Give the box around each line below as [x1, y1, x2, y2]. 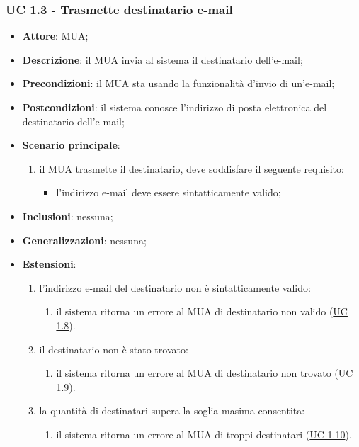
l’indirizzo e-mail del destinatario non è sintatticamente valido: [39, 280, 311, 295]
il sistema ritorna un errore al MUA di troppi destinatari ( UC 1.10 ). [56, 426, 352, 441]
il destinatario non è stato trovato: [39, 341, 188, 356]
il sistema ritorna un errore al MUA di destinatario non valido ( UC [56, 304, 348, 319]
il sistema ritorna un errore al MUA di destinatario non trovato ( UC [56, 366, 353, 380]
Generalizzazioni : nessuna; [22, 232, 147, 247]
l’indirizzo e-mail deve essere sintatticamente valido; [56, 185, 281, 200]
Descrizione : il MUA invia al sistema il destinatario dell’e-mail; [22, 52, 303, 67]
